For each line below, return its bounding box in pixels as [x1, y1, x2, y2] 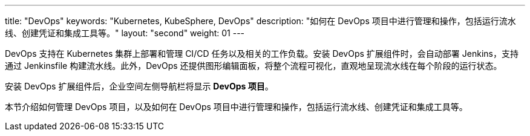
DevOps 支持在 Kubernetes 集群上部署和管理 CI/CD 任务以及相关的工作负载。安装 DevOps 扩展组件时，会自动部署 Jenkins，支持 [5, 48, 519, 59]
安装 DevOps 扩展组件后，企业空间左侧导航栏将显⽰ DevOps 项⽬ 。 [5, 81, 273, 91]
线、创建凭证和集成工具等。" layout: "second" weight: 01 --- [5, 28, 245, 38]
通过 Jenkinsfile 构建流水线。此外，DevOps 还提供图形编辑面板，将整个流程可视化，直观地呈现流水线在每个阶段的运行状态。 [5, 60, 502, 71]
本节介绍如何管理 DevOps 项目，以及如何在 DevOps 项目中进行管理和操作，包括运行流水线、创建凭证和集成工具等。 [5, 102, 468, 112]
